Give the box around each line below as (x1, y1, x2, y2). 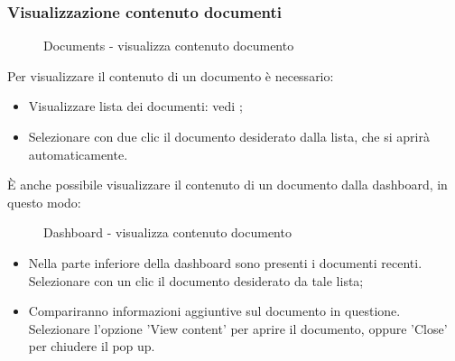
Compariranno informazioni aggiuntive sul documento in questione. (28, 301, 401, 320)
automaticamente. (28, 144, 128, 163)
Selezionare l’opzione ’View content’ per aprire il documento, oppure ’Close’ (28, 319, 448, 338)
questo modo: (7, 192, 81, 211)
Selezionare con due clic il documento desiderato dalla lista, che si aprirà (28, 127, 430, 145)
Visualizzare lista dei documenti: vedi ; (28, 97, 243, 116)
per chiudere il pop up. (28, 337, 155, 356)
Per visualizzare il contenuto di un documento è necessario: (7, 66, 334, 85)
